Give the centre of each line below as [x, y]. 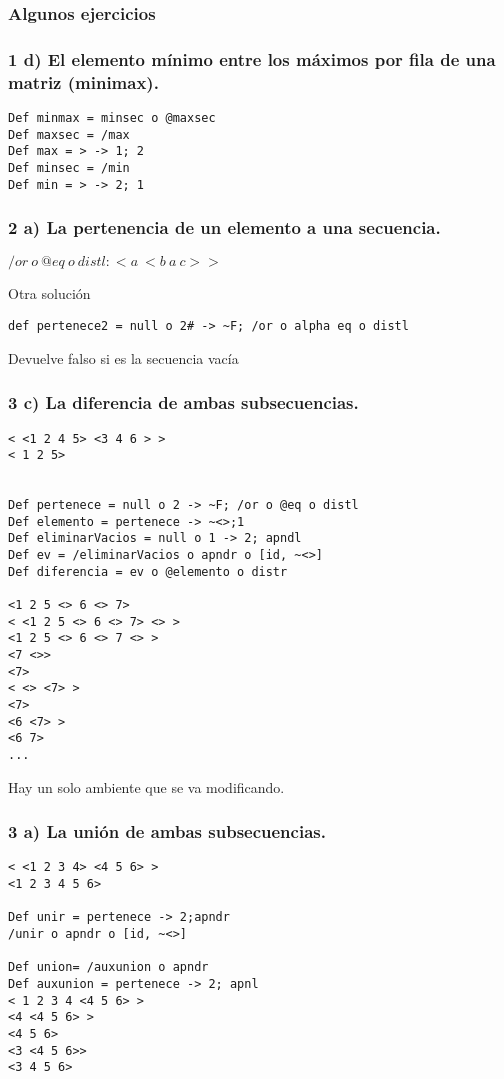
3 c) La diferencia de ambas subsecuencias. [183, 402]
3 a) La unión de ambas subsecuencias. [167, 831]
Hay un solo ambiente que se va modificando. [146, 786]
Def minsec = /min [69, 167]
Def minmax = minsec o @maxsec [112, 117]
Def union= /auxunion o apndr [108, 967]
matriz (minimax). [83, 81]
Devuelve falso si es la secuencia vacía [123, 357]
